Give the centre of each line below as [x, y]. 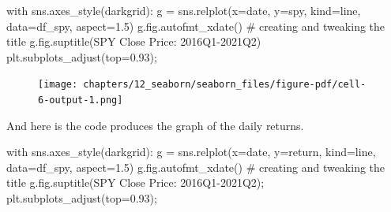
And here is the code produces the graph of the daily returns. [155, 125]
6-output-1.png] [81, 100]
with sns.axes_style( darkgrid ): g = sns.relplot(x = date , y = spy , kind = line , [184, 10]
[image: [58, 85]
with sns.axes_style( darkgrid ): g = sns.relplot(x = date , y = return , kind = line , [191, 152]
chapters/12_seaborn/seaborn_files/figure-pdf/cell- [225, 85]
